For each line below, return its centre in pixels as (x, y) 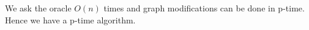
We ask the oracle (38, 8)
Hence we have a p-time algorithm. (70, 19)
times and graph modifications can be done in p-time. (204, 8)
